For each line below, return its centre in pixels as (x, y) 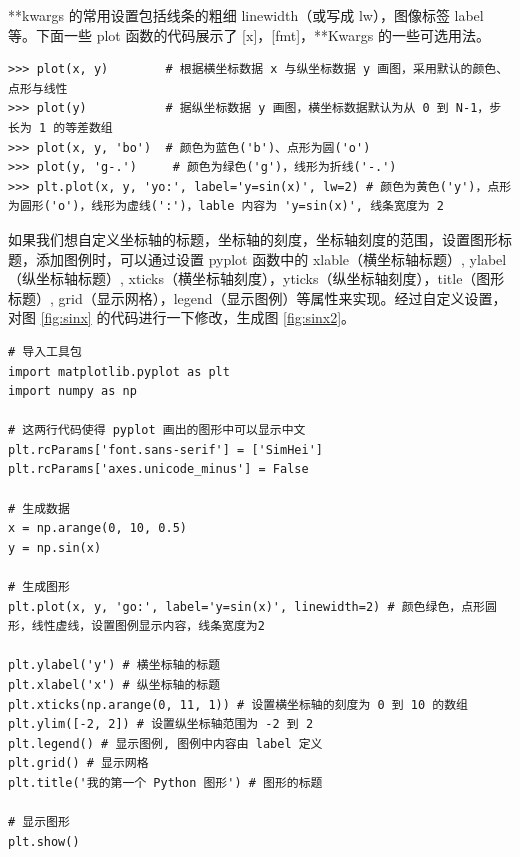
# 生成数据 (39, 508)
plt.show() (44, 841)
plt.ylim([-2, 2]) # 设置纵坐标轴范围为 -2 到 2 (161, 724)
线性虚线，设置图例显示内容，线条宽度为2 (148, 626)
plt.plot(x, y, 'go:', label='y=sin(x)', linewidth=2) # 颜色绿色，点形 (246, 606)
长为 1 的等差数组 (60, 127)
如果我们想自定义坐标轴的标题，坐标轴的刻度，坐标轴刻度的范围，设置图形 (253, 238)
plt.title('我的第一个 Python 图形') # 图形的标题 (165, 782)
